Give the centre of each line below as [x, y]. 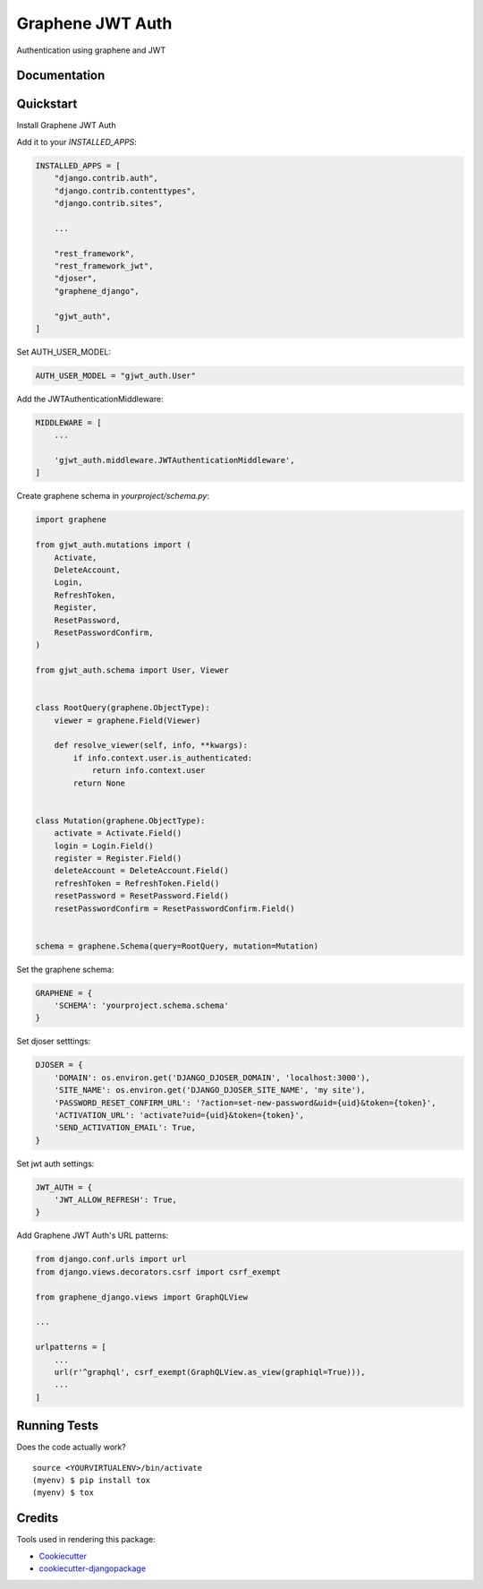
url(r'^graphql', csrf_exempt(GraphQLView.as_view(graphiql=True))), [210, 1372]
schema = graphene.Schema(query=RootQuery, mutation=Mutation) [177, 946]
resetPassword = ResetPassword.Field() [142, 896]
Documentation [61, 76]
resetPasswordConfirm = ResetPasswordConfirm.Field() [174, 908]
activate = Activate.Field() [118, 833]
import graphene [71, 520]
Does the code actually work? [72, 1447]
